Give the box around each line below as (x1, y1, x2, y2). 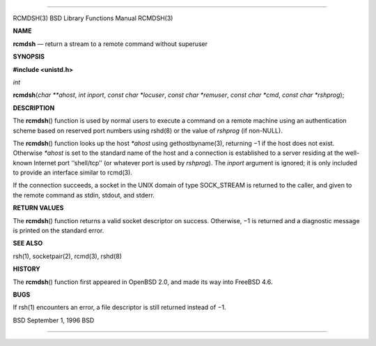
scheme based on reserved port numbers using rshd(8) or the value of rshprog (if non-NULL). (13, 126, 283, 135)
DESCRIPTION (13, 103, 55, 112)
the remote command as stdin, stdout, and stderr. (13, 190, 155, 199)
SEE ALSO (13, 239, 43, 248)
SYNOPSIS (13, 52, 45, 61)
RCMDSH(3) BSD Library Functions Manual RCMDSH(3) (13, 14, 173, 22)
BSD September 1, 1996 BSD (13, 316, 95, 324)
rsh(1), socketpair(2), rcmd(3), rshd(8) (13, 252, 122, 260)
